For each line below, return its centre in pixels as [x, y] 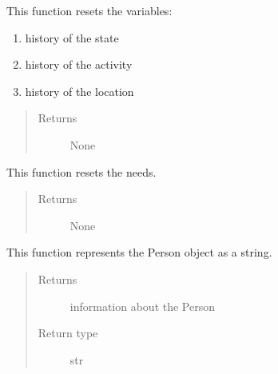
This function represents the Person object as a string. [139, 252]
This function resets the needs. [81, 171]
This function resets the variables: [89, 10]
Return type [68, 333]
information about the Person [143, 306]
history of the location [79, 91]
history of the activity [79, 64]
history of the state [72, 37]
